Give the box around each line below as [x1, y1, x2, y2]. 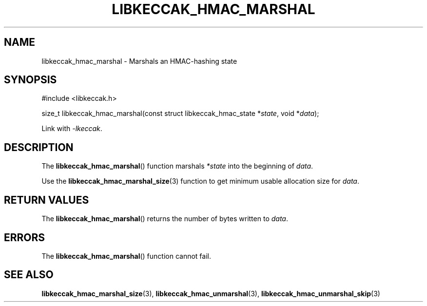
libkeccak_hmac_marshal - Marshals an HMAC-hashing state [41, 57, 237, 65]
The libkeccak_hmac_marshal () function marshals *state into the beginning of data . [41, 162, 313, 171]
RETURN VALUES [4, 193, 89, 206]
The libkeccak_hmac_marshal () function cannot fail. [41, 251, 211, 260]
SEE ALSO [4, 268, 54, 281]
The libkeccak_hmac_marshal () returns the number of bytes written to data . [41, 214, 288, 223]
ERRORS [4, 231, 45, 244]
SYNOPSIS [4, 74, 57, 86]
